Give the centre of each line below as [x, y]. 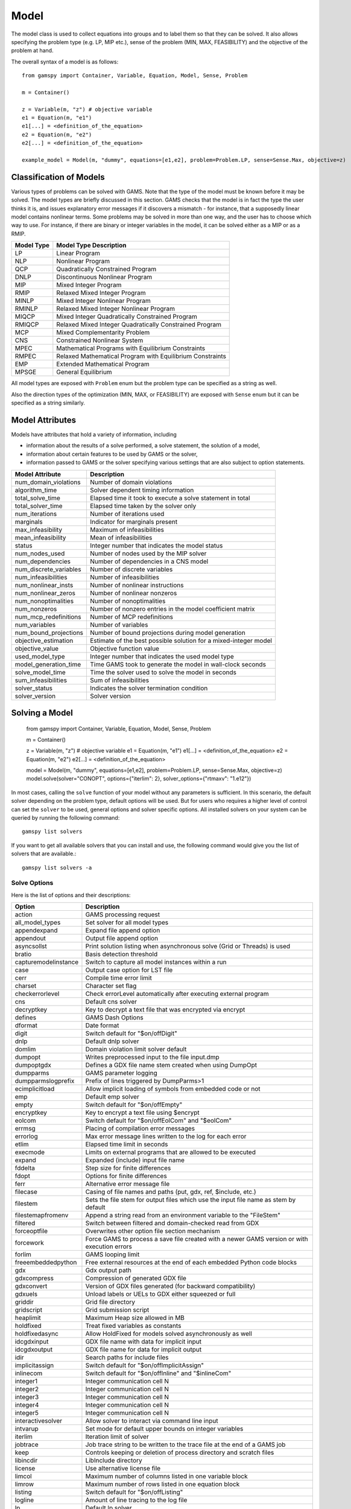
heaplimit [28, 1318]
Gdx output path [109, 1271]
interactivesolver [39, 1421]
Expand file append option [123, 931]
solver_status [33, 688]
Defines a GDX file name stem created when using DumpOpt [171, 1065]
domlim [25, 1049]
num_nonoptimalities [44, 601]
